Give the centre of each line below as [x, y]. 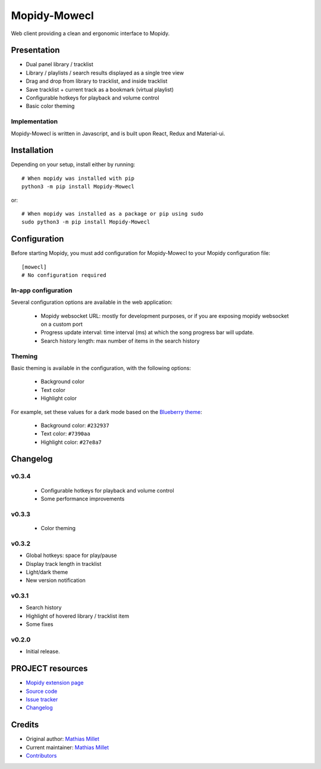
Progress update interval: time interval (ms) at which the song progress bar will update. [147, 332]
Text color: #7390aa [65, 434]
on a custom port [62, 324]
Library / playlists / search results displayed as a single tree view [105, 73]
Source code [42, 691]
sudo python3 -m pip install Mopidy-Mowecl [86, 222]
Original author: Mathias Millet [63, 739]
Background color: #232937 [75, 425]
